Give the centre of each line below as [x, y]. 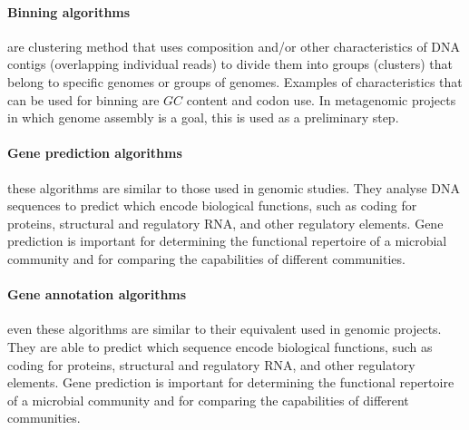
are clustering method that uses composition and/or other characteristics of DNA [234, 46]
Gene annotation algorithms [97, 294]
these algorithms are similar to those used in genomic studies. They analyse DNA [234, 187]
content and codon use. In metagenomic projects [321, 99]
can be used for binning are [83, 99]
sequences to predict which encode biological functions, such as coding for [212, 205]
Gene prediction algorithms [95, 153]
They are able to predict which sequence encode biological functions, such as [220, 346]
